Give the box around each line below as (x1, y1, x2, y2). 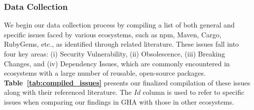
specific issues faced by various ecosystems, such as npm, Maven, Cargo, (4, 29, 221, 39)
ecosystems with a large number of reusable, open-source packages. (4, 68, 206, 78)
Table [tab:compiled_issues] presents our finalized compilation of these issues (4, 77, 251, 87)
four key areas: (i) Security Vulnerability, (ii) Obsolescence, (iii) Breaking (4, 49, 225, 58)
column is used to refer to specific (143, 87, 245, 97)
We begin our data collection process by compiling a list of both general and (4, 20, 235, 30)
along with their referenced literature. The (4, 87, 132, 97)
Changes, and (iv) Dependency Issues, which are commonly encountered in (4, 58, 230, 68)
